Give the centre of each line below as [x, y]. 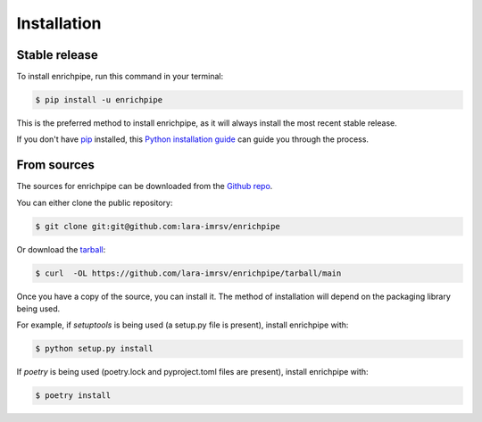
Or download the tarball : [61, 249]
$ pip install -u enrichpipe [99, 100]
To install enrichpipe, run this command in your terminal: [120, 77]
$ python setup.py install [94, 349]
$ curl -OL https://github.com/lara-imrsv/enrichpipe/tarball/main [188, 273]
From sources [56, 165]
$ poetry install [73, 396]
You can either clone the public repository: [95, 203]
